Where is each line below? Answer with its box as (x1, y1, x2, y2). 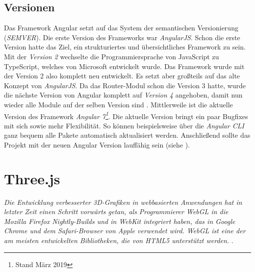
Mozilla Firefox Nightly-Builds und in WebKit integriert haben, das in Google (4, 216, 235, 226)
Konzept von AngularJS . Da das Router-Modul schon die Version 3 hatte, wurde (4, 80, 246, 90)
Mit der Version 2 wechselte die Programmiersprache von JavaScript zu (4, 51, 219, 61)
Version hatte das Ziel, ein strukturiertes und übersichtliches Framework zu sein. (4, 42, 246, 52)
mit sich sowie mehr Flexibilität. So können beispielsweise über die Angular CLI (4, 120, 244, 130)
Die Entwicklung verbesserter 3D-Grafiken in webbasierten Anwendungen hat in (4, 197, 242, 207)
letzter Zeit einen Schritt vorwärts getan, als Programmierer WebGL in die (4, 206, 229, 217)
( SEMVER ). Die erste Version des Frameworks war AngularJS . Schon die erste (4, 32, 240, 42)
